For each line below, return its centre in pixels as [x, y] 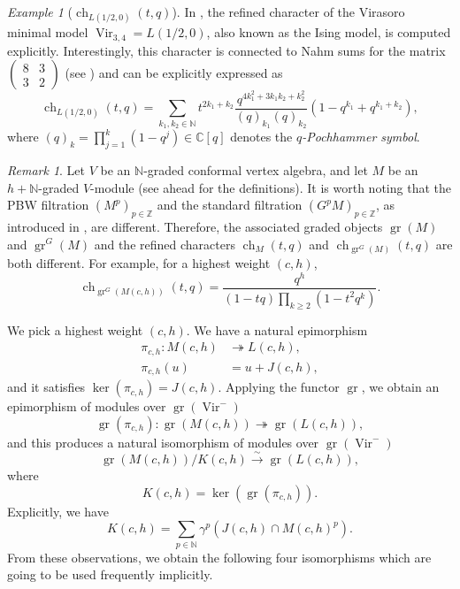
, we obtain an [400, 387]
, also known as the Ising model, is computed [329, 32]
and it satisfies [46, 387]
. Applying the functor [279, 387]
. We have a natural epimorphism [277, 329]
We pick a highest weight [75, 329]
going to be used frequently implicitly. [110, 574]
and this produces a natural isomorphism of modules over [163, 442]
